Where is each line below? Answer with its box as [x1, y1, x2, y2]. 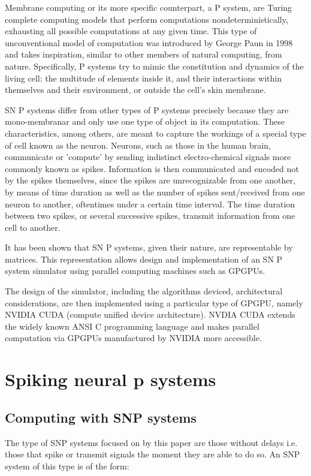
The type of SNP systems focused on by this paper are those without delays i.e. [5, 436, 298, 448]
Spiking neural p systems [5, 367, 216, 391]
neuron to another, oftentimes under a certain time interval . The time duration [5, 197, 295, 210]
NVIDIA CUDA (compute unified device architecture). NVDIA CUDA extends [5, 308, 295, 321]
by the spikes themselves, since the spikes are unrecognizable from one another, [5, 174, 295, 186]
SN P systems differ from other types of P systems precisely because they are [5, 103, 289, 116]
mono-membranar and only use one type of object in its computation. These [5, 115, 285, 128]
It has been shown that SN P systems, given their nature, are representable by [5, 241, 293, 254]
